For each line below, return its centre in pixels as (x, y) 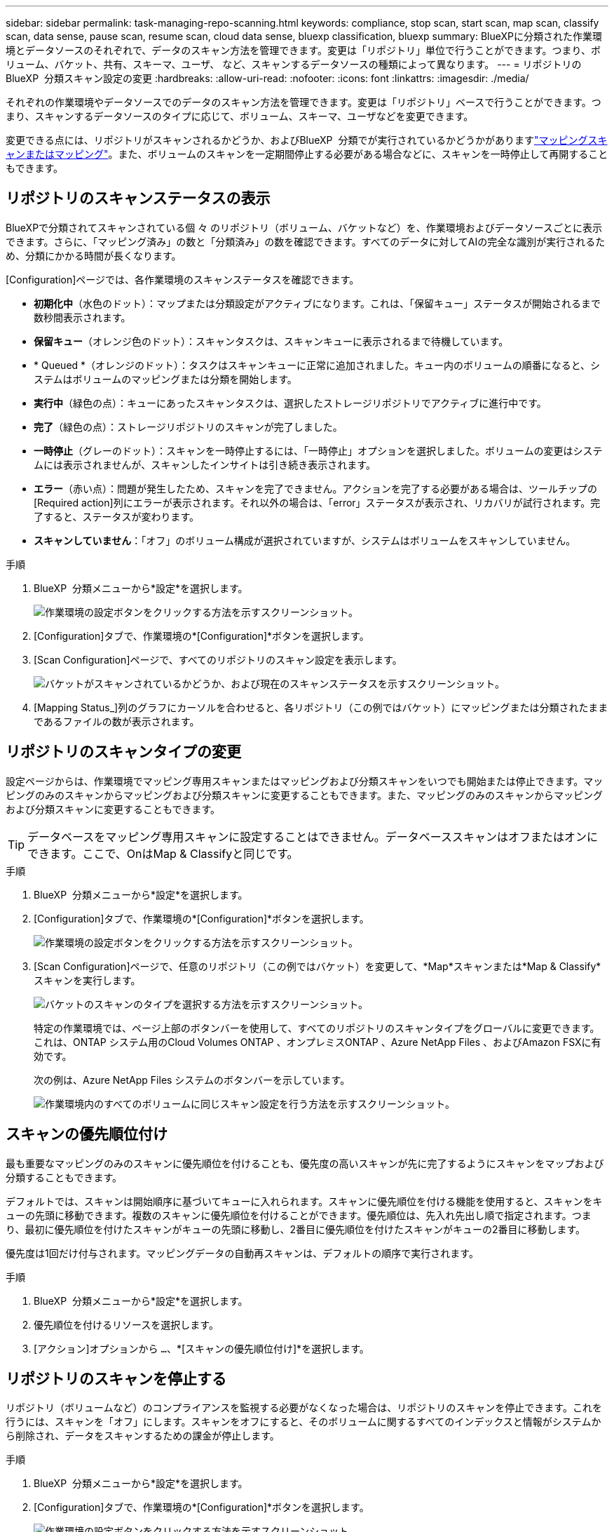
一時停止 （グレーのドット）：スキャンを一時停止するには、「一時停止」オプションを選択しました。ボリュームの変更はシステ (318, 450)
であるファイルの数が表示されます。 (117, 721)
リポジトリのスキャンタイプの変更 (123, 752)
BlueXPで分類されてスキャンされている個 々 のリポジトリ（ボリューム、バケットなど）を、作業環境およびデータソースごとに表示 (304, 227)
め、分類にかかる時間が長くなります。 (94, 255)
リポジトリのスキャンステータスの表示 (138, 199)
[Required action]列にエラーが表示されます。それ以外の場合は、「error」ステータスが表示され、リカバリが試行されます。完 (317, 502)
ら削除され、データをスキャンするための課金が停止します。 (143, 1436)
